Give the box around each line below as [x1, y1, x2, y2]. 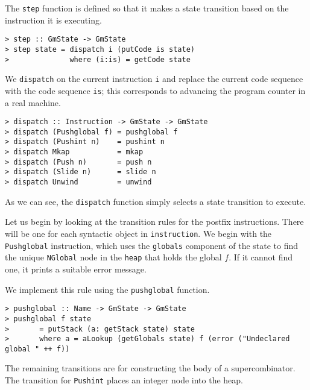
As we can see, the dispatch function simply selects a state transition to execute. [5, 195, 306, 207]
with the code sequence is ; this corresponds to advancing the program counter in [5, 84, 306, 96]
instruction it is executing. [5, 13, 102, 26]
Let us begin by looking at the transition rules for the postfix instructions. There [5, 215, 304, 228]
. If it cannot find [229, 251, 293, 263]
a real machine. [5, 96, 61, 109]
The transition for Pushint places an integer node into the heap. [5, 374, 243, 386]
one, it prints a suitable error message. [5, 262, 147, 275]
